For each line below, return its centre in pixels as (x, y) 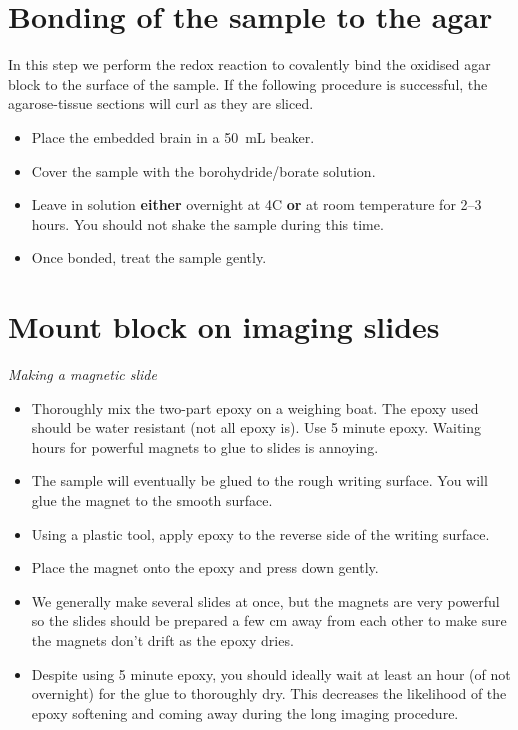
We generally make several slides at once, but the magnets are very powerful (265, 600)
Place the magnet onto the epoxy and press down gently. (205, 567)
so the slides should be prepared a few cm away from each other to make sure (269, 620)
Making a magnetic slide (82, 374)
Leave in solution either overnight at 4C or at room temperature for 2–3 (256, 204)
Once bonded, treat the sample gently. (149, 257)
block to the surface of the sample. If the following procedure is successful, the (248, 83)
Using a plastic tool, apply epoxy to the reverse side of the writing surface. (260, 533)
